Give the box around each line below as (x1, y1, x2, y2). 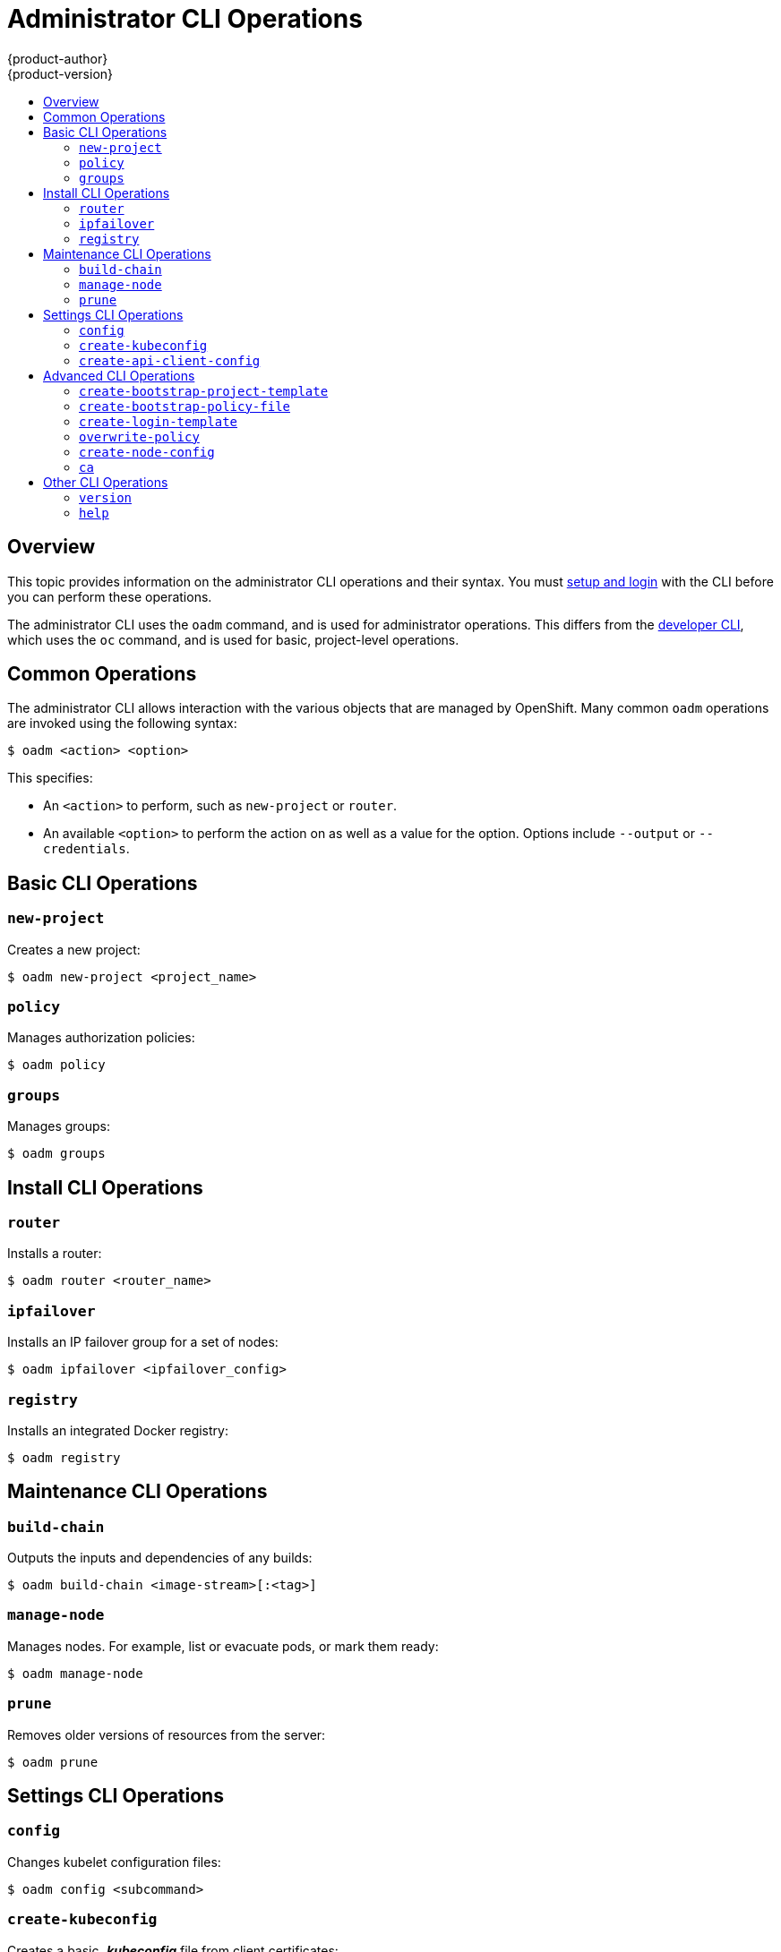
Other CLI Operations (43, 474, 168, 490)
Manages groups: (7, 1118, 111, 1134)
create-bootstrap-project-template (79, 383, 329, 398)
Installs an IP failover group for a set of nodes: (7, 1334, 279, 1350)
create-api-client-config (79, 353, 261, 368)
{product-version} (7, 65, 114, 81)
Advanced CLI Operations (43, 367, 195, 383)
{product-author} (7, 50, 108, 66)
